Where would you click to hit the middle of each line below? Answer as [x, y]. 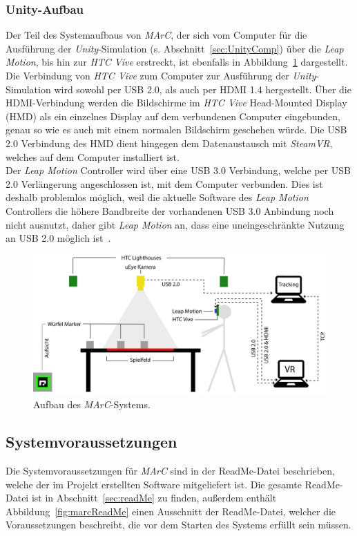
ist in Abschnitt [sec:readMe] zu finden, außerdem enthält [154, 498]
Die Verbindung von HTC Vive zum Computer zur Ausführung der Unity [161, 75]
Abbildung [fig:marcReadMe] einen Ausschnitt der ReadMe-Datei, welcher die [171, 511]
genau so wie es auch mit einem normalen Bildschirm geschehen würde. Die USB [176, 130]
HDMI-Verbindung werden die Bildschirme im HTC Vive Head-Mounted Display [176, 103]
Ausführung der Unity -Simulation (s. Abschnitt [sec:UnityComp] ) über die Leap [175, 48]
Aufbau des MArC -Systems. [92, 404]
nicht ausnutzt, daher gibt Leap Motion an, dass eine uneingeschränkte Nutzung [175, 224]
